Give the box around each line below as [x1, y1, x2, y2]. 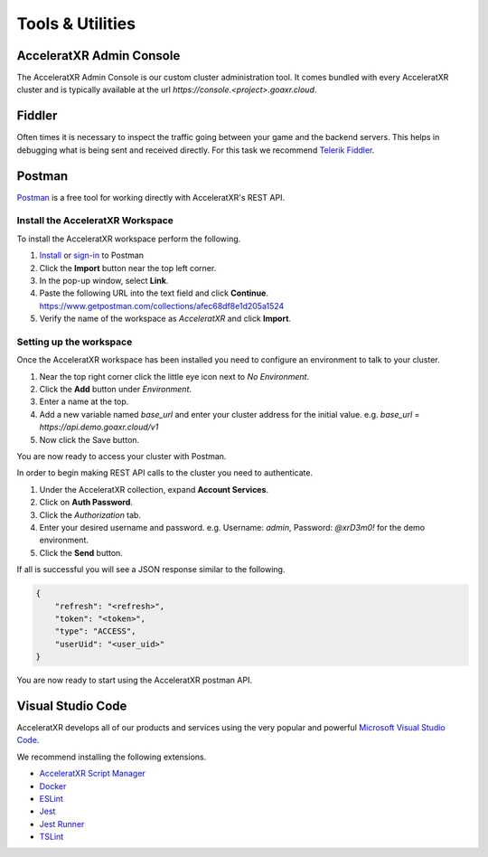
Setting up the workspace [16, 335, 133, 348]
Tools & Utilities [16, 14, 136, 33]
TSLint [39, 832, 64, 843]
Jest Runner [39, 818, 85, 829]
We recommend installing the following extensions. [16, 751, 207, 762]
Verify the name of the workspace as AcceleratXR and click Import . [39, 313, 292, 325]
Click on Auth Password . [39, 497, 133, 508]
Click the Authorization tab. [39, 509, 142, 520]
